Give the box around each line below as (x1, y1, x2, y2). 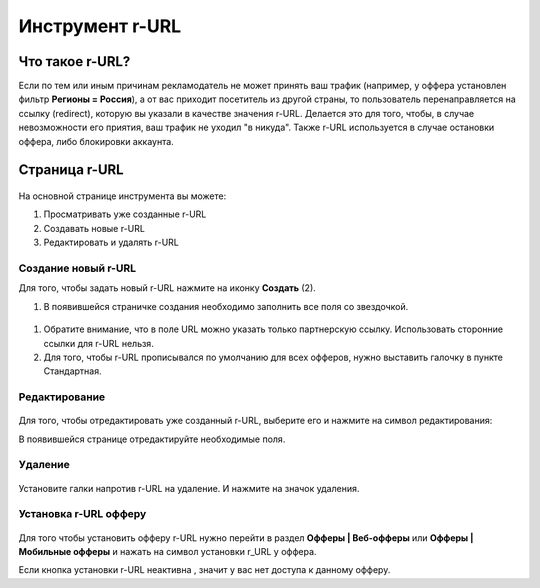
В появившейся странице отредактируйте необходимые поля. (18, 433, 286, 445)
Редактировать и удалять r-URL (43, 236, 180, 249)
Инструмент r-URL (18, 15, 182, 37)
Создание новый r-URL (18, 261, 137, 275)
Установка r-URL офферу (18, 507, 147, 521)
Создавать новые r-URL (43, 222, 145, 234)
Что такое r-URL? (18, 53, 131, 70)
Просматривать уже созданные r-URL (43, 208, 207, 220)
